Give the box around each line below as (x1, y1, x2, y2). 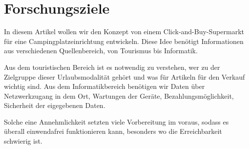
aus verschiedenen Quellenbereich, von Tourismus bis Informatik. (4, 45, 198, 56)
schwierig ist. (4, 136, 42, 146)
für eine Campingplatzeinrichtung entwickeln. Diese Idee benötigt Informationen (4, 36, 244, 46)
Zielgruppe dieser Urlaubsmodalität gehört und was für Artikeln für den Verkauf (4, 71, 245, 82)
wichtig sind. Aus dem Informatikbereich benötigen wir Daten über (4, 81, 205, 91)
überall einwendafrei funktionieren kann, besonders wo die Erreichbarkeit (4, 126, 222, 136)
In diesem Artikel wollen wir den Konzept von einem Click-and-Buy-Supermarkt (4, 26, 244, 37)
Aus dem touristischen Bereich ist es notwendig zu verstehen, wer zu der (4, 62, 220, 72)
